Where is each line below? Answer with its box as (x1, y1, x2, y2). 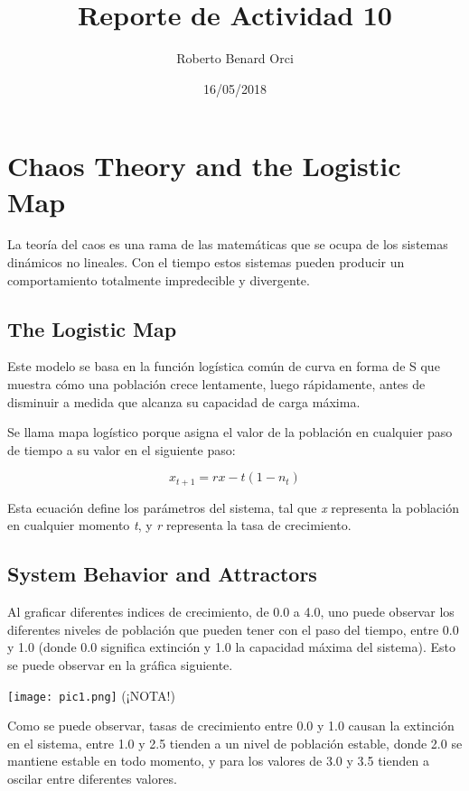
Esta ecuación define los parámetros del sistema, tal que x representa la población (7, 498, 460, 516)
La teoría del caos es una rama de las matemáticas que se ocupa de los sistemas (7, 235, 448, 254)
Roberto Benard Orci (176, 49, 294, 68)
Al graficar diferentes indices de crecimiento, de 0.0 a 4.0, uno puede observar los (7, 602, 455, 621)
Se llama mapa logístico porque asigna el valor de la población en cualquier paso (7, 423, 453, 442)
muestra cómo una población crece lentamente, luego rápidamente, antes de (7, 375, 426, 394)
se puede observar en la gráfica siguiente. (7, 656, 233, 675)
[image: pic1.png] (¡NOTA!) (7, 685, 175, 704)
